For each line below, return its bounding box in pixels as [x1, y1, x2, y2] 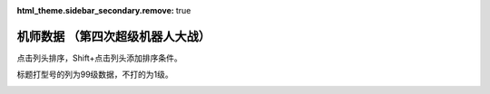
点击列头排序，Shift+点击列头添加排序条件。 [16, 52, 182, 63]
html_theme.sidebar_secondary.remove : [16, 5, 174, 15]
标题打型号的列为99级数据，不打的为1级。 [16, 69, 174, 80]
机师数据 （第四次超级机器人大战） [16, 28, 211, 44]
